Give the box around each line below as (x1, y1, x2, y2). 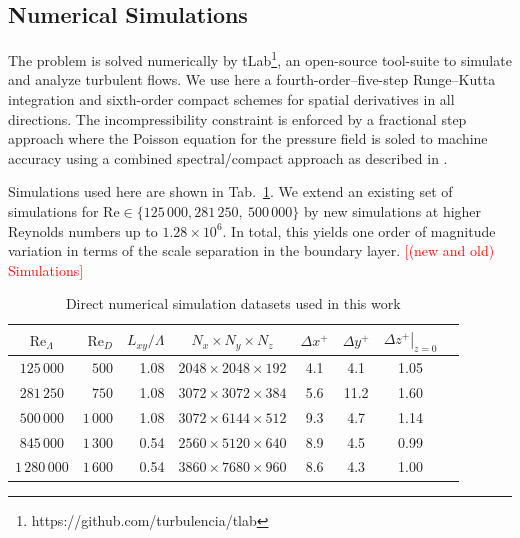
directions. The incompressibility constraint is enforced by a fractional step (8, 108, 467, 129)
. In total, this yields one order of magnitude (222, 220, 496, 241)
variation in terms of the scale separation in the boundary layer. (8, 240, 401, 261)
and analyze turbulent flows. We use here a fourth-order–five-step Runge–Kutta (8, 69, 496, 90)
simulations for (8, 201, 99, 222)
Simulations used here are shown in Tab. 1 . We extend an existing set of (8, 181, 453, 202)
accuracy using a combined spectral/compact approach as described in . (8, 147, 448, 168)
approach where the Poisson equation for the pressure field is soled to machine (8, 128, 488, 149)
